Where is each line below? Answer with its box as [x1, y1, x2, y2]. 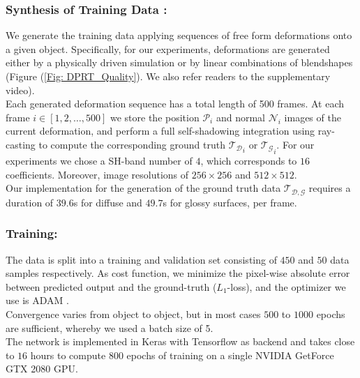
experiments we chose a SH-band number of [6, 153, 193, 168]
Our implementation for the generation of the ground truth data [6, 181, 281, 195]
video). [6, 82, 35, 97]
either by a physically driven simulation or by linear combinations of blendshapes [6, 55, 353, 70]
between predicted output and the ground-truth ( [6, 279, 217, 294]
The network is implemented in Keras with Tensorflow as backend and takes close [6, 334, 355, 349]
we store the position [110, 109, 200, 124]
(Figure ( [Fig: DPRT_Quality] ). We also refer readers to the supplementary [6, 69, 331, 83]
